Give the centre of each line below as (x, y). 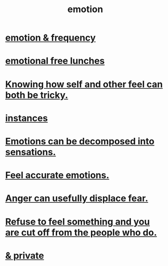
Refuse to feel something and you (78, 222)
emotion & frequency (51, 38)
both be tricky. (37, 95)
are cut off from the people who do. (81, 232)
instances (27, 118)
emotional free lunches (55, 61)
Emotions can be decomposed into (80, 141)
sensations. (31, 152)
